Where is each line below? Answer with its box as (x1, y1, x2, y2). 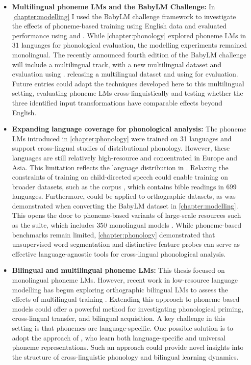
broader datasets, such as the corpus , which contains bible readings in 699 (12, 181, 237, 191)
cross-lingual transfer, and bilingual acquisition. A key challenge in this (12, 313, 226, 323)
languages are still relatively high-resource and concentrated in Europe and (12, 152, 237, 162)
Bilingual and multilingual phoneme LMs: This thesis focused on (12, 265, 225, 275)
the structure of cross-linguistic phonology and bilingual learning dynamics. (12, 351, 239, 362)
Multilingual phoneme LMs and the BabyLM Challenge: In (12, 1, 215, 11)
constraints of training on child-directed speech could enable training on (12, 172, 228, 182)
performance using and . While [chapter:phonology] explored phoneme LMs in (12, 30, 246, 40)
